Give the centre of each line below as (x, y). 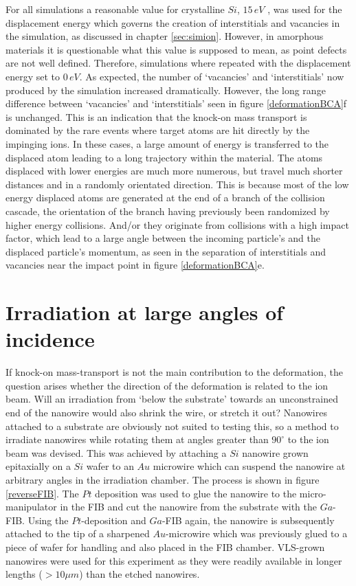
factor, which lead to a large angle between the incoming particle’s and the (163, 238)
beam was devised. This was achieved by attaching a (116, 452)
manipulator (31, 507)
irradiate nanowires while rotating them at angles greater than (137, 439)
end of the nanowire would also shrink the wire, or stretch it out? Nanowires (166, 412)
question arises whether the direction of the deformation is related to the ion (167, 385)
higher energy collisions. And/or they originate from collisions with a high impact (177, 224)
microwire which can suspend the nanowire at (249, 466)
